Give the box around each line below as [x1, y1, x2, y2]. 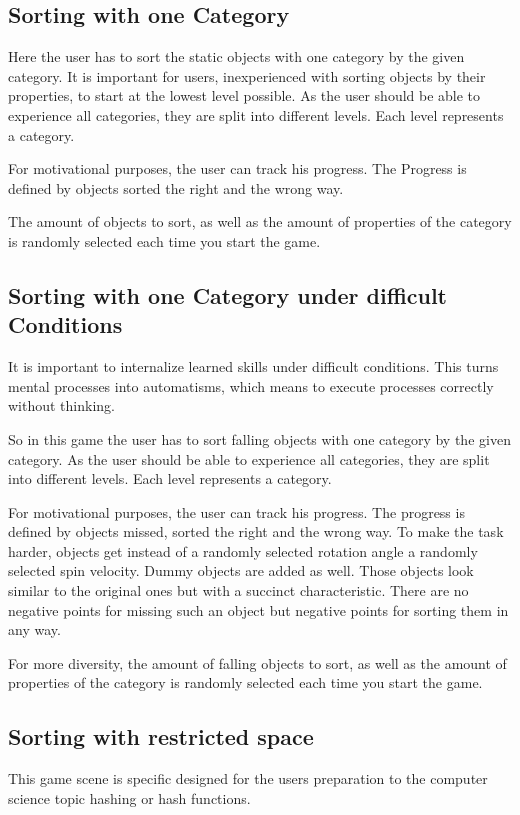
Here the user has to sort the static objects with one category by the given [8, 46, 465, 67]
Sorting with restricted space [8, 721, 314, 752]
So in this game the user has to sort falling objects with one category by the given [8, 428, 511, 449]
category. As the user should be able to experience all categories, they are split [8, 448, 490, 469]
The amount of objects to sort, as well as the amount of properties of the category [8, 211, 512, 232]
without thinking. [8, 395, 115, 416]
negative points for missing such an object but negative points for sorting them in [8, 599, 509, 620]
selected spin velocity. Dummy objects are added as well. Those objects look [8, 560, 474, 581]
